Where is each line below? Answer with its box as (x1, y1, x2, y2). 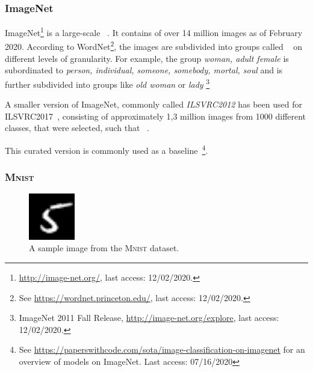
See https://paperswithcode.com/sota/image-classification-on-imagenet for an (19, 343, 305, 356)
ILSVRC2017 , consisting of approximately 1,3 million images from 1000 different (5, 109, 306, 122)
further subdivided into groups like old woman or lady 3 (5, 76, 210, 90)
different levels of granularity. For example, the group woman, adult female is (5, 52, 289, 64)
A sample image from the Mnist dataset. (29, 242, 179, 254)
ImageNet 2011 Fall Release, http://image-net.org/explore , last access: (19, 311, 279, 324)
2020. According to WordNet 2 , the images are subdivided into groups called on (5, 38, 302, 53)
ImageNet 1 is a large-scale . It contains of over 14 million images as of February (5, 25, 303, 38)
